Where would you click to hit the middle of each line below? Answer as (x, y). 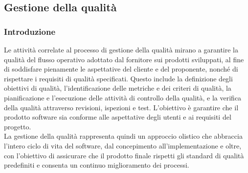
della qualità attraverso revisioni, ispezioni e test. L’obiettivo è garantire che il (121, 107)
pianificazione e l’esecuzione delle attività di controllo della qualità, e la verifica (123, 97)
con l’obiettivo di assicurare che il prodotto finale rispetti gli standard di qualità (124, 155)
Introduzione (30, 31)
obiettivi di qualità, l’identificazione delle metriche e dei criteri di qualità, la (118, 88)
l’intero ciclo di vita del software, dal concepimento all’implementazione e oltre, (123, 145)
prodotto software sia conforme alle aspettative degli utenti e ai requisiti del (118, 117)
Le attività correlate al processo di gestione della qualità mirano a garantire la (121, 49)
